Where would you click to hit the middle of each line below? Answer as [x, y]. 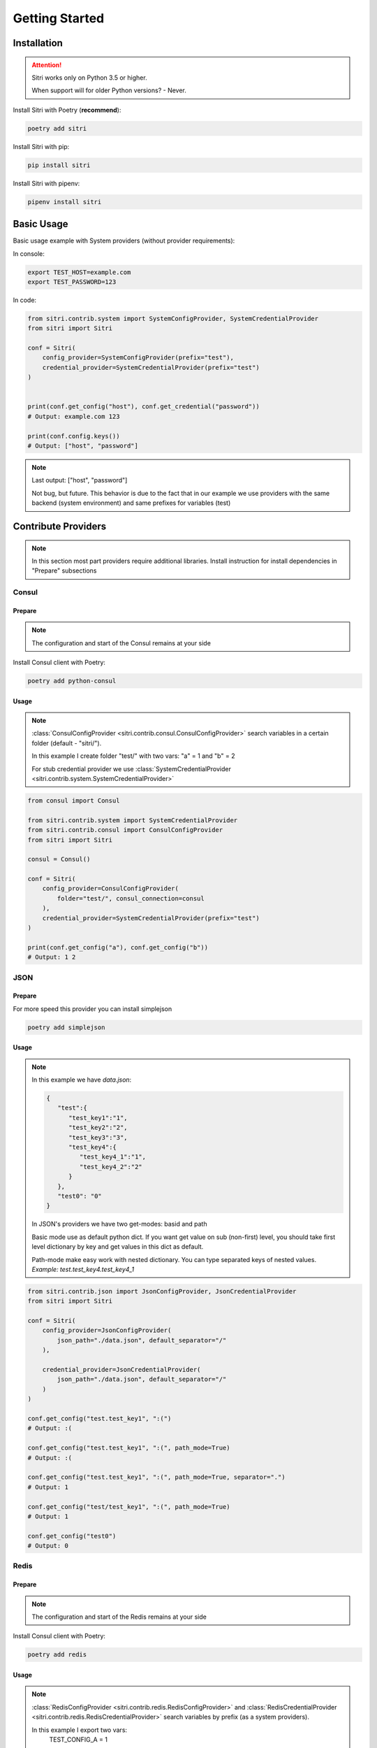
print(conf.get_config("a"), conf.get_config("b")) [118, 947]
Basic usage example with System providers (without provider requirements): [124, 241]
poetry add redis [57, 1655]
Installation [38, 43]
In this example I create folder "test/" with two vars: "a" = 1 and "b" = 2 [133, 756]
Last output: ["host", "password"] [80, 480]
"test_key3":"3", [98, 1137]
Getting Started [59, 18]
